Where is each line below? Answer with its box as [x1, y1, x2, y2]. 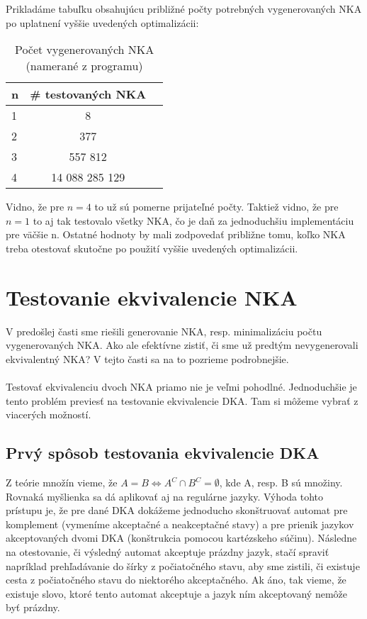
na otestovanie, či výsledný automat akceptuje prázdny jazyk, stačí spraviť [6, 545, 329, 559]
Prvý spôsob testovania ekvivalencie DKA [6, 442, 320, 464]
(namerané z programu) [26, 57, 143, 74]
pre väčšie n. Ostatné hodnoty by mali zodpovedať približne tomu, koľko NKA [6, 227, 346, 242]
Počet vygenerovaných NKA [14, 41, 154, 58]
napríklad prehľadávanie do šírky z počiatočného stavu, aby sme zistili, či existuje [6, 558, 360, 573]
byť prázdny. [6, 600, 60, 615]
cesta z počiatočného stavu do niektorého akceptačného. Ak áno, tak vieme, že [6, 572, 346, 587]
